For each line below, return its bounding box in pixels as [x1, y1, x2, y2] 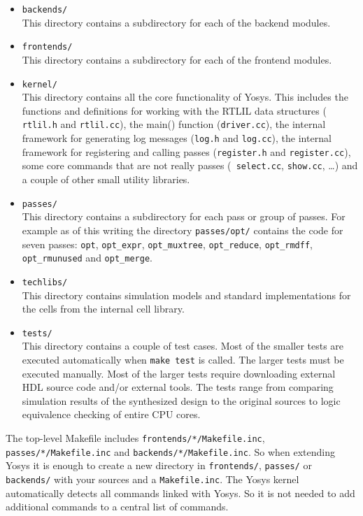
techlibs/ [22, 277, 68, 287]
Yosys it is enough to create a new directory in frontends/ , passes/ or [6, 458, 312, 473]
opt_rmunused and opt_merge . [22, 250, 152, 265]
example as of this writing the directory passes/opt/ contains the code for [22, 222, 343, 237]
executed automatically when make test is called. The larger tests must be [22, 352, 344, 366]
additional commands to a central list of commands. [6, 499, 229, 514]
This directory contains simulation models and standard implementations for [22, 287, 351, 302]
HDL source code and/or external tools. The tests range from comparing [22, 380, 334, 394]
